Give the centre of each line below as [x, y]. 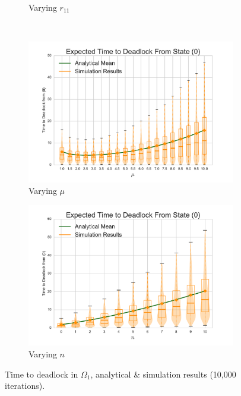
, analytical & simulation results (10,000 [163, 374]
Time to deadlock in [42, 374]
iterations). [25, 386]
